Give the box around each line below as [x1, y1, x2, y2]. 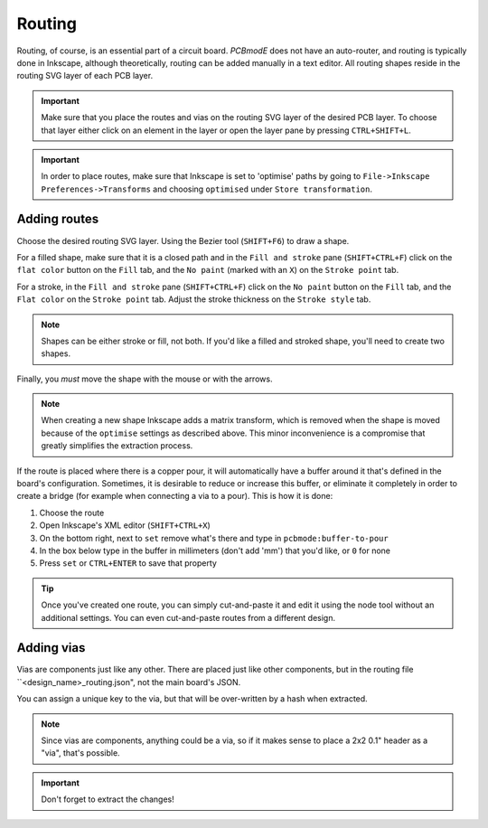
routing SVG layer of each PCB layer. [16, 71, 154, 81]
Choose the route [39, 507, 105, 518]
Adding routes [16, 212, 99, 227]
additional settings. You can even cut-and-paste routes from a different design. [41, 612, 336, 623]
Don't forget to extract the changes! [41, 794, 175, 804]
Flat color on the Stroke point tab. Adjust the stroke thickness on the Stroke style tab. [16, 294, 371, 305]
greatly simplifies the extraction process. [41, 440, 193, 451]
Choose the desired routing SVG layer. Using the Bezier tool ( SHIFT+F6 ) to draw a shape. [16, 235, 350, 246]
